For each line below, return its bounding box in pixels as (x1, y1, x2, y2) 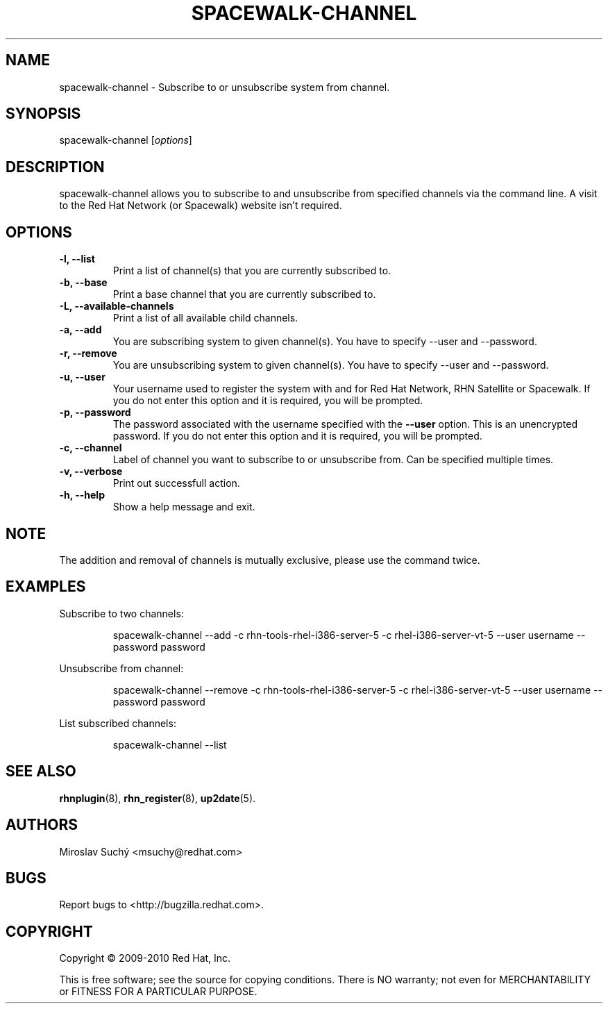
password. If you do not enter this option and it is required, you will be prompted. (112, 430, 482, 442)
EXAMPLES (6, 578, 86, 596)
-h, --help (59, 489, 105, 501)
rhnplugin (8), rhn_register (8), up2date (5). (59, 792, 256, 804)
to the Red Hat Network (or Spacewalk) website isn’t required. (59, 199, 342, 212)
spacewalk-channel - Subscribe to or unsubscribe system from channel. (59, 81, 390, 93)
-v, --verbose (59, 465, 123, 478)
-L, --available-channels (59, 300, 174, 312)
